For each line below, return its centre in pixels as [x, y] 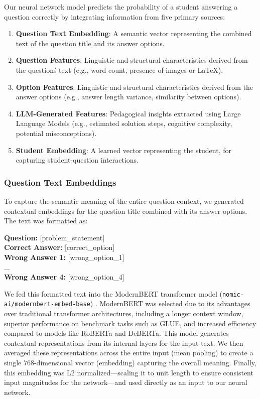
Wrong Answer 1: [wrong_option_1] [64, 257]
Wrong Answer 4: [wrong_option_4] [64, 277]
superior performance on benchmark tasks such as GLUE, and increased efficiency [130, 323]
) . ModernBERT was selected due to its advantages [170, 303]
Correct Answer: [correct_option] [59, 247]
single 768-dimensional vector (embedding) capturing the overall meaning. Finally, [130, 362]
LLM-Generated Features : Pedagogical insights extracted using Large [128, 113]
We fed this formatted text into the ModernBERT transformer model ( [113, 293]
